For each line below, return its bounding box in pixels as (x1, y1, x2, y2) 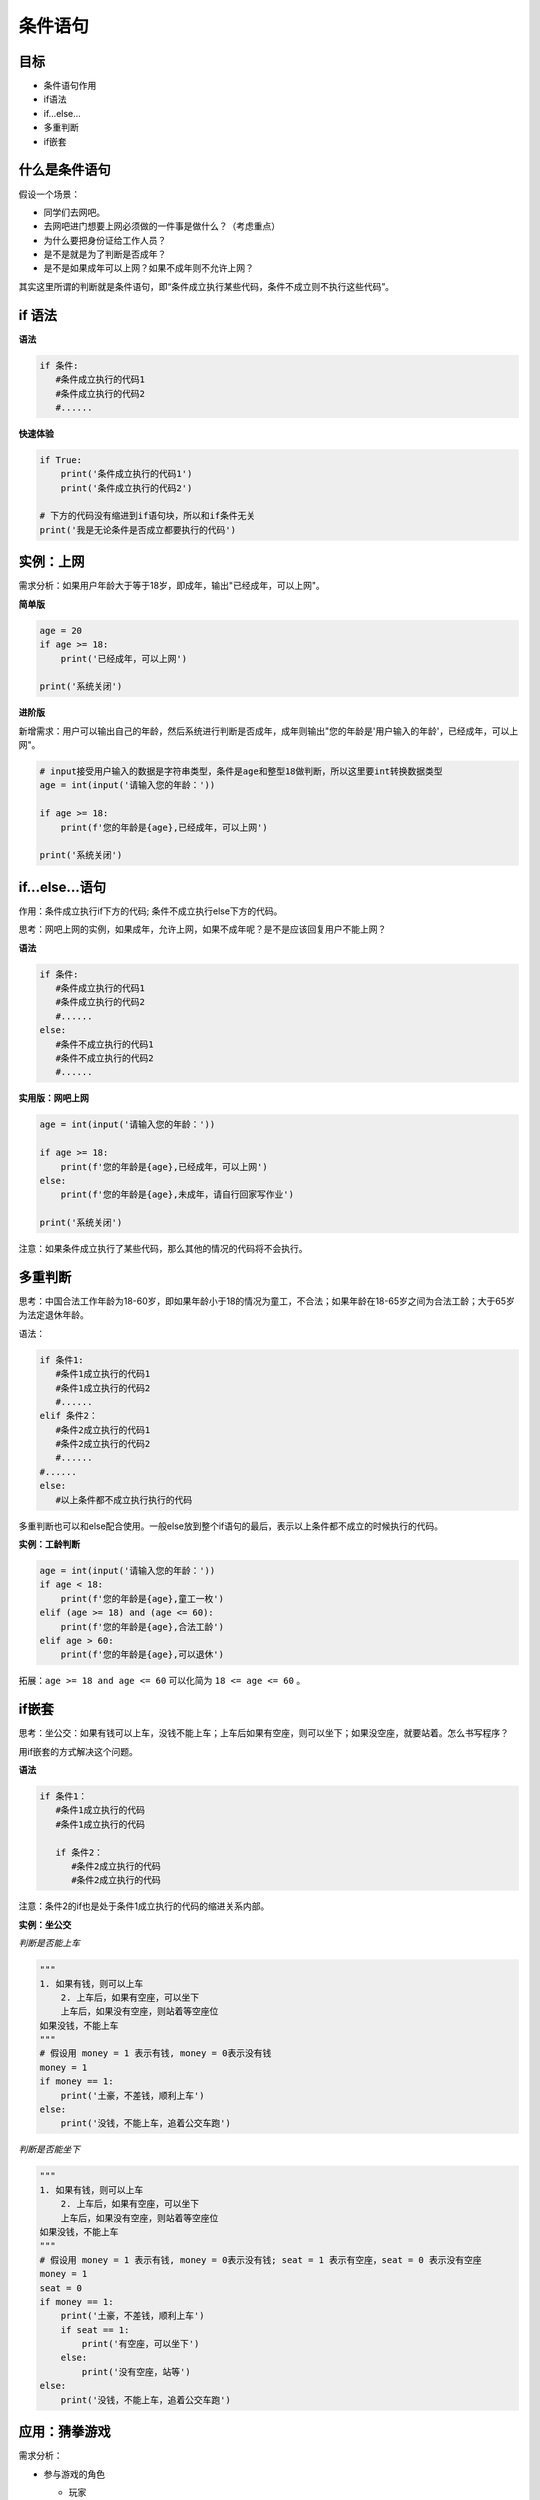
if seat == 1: (60, 2324, 130, 2335)
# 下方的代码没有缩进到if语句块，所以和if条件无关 (39, 510, 256, 522)
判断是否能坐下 (18, 2143, 80, 2155)
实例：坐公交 (18, 1918, 72, 1930)
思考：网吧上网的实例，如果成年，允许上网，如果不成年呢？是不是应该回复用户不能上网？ (18, 923, 387, 935)
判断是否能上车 (18, 1937, 80, 1949)
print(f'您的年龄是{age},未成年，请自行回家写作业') (60, 1189, 295, 1200)
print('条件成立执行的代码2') (60, 482, 193, 494)
